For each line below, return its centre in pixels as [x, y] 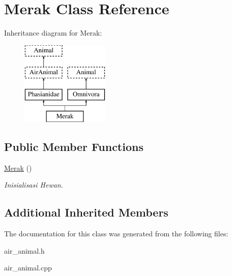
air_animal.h [24, 250]
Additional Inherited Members [86, 212]
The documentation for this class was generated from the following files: [116, 234]
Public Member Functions [74, 146]
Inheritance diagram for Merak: [53, 33]
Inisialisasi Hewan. [34, 185]
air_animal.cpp [28, 268]
